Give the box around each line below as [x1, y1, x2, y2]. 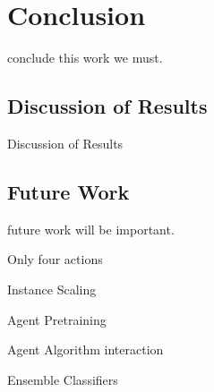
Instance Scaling [7, 279, 97, 298]
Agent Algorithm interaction [7, 340, 164, 359]
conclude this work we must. [7, 48, 163, 67]
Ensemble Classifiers [7, 370, 118, 388]
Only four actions [7, 250, 103, 268]
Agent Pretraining [7, 310, 107, 328]
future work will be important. [7, 219, 175, 238]
